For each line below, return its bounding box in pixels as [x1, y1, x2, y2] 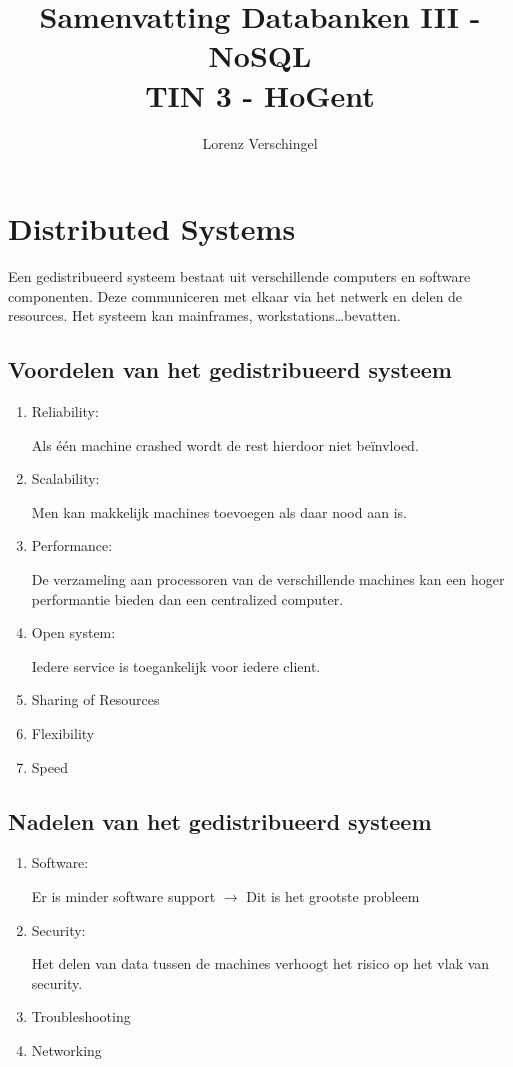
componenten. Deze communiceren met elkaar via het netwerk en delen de [8, 285, 463, 306]
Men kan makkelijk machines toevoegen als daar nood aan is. [31, 501, 407, 522]
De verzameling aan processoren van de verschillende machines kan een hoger [31, 568, 505, 589]
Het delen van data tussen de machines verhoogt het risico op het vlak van [31, 953, 490, 974]
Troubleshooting [31, 1006, 131, 1027]
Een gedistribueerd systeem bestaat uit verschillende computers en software [8, 266, 471, 287]
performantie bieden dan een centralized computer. [31, 588, 344, 609]
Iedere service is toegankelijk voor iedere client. [31, 655, 321, 676]
